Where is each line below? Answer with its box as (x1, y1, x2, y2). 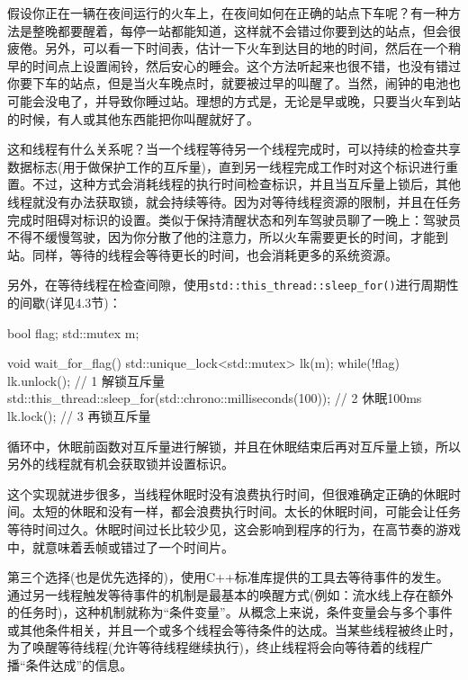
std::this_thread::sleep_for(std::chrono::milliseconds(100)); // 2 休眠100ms (7, 389, 422, 407)
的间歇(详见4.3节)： (7, 292, 121, 311)
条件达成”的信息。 (25, 656, 133, 675)
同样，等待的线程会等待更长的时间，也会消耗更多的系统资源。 (31, 245, 398, 264)
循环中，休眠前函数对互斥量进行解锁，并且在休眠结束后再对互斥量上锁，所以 (7, 436, 461, 455)
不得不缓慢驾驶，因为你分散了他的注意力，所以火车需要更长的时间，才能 (7, 228, 436, 246)
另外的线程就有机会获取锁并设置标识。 (7, 454, 234, 473)
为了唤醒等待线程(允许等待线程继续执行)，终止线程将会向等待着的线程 (7, 638, 420, 657)
